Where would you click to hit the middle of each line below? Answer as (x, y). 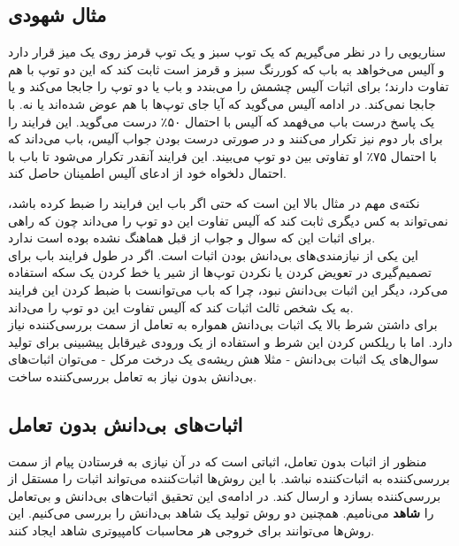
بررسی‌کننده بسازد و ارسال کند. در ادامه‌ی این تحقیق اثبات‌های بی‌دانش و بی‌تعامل (225, 495)
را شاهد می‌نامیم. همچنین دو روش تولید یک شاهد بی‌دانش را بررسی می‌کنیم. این (221, 513)
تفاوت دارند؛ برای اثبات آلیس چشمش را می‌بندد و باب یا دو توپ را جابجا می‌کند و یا (229, 86)
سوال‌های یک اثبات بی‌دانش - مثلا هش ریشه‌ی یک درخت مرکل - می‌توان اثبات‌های (223, 359)
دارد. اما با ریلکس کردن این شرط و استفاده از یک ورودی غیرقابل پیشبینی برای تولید (230, 341)
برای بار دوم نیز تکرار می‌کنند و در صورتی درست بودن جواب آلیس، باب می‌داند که (226, 138)
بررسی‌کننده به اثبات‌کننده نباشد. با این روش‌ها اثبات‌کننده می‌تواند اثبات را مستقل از (229, 478)
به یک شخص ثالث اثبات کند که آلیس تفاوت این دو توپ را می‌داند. (181, 307)
